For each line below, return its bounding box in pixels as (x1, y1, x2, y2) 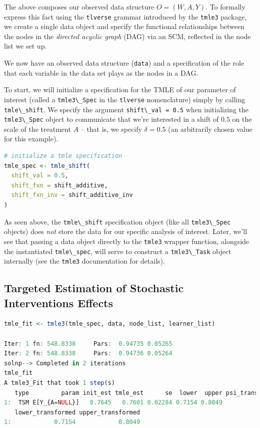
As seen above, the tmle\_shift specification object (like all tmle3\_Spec (4, 216, 231, 227)
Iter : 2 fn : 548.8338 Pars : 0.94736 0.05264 (4, 350, 172, 357)
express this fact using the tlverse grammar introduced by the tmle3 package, (4, 11, 247, 22)
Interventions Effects (4, 295, 113, 310)
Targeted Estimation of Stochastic (4, 280, 184, 296)
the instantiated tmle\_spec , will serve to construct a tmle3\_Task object (4, 246, 231, 256)
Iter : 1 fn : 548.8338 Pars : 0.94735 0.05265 (4, 340, 172, 347)
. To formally (205, 2, 245, 12)
